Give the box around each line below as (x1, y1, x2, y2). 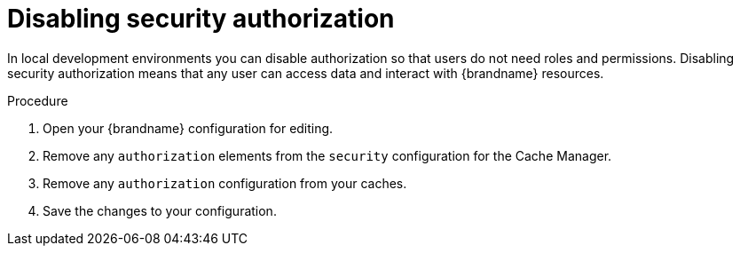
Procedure (7, 92, 68, 108)
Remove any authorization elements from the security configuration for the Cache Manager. (43, 147, 612, 163)
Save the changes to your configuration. (43, 202, 277, 218)
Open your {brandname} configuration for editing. (43, 120, 334, 136)
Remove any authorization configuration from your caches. (43, 175, 407, 191)
